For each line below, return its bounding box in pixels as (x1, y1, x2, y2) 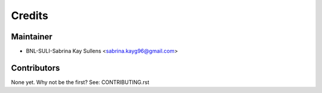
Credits (11, 9, 49, 22)
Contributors (11, 63, 60, 73)
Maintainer (11, 32, 53, 42)
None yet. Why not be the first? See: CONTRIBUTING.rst (11, 78, 150, 86)
